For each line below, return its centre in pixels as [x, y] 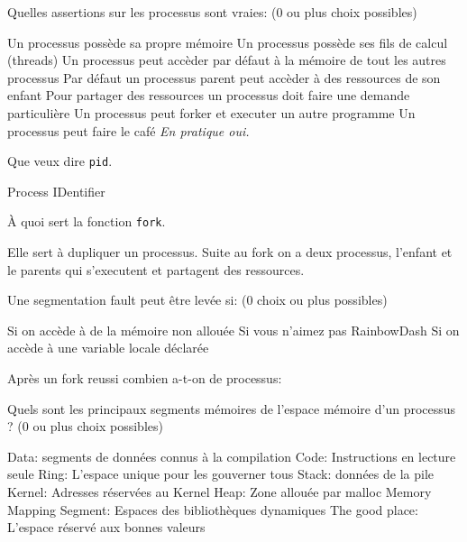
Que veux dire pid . [60, 161]
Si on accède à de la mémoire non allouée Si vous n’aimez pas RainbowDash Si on [233, 330]
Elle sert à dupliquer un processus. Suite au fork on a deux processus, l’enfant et [230, 252]
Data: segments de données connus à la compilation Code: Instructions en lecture [232, 456]
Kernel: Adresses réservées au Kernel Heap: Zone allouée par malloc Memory [220, 491]
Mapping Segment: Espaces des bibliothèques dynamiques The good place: [213, 509]
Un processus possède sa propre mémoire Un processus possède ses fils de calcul [228, 42]
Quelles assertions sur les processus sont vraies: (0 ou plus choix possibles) [212, 12]
